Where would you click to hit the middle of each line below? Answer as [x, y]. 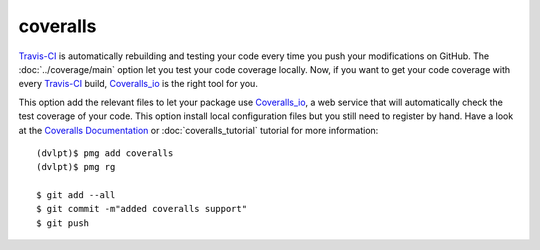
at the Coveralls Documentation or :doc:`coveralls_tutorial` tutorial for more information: [198, 130]
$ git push [63, 223]
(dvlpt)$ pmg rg [76, 167]
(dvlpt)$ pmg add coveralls [105, 153]
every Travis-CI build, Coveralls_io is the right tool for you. [138, 84]
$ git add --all [76, 195]
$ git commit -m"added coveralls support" [142, 209]
